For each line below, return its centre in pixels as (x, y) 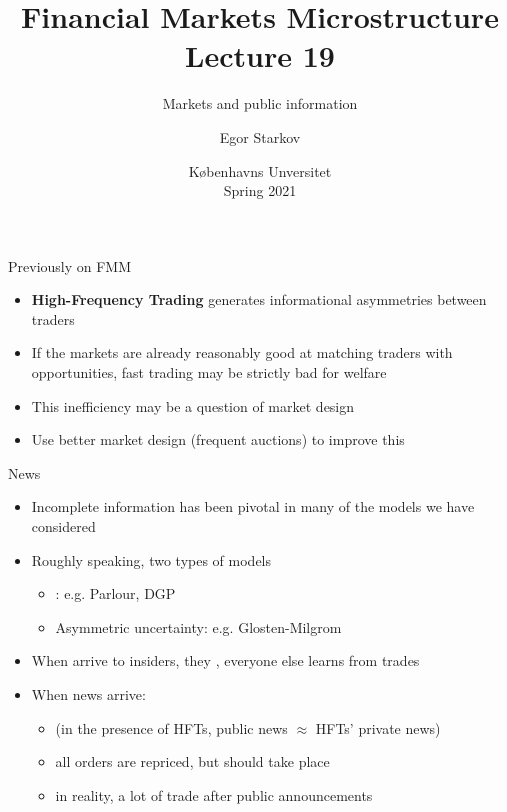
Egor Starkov (260, 136)
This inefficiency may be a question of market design (193, 405)
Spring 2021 (260, 190)
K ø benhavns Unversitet (260, 170)
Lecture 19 (260, 55)
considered (63, 526)
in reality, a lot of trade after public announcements (214, 794)
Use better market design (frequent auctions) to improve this (218, 439)
